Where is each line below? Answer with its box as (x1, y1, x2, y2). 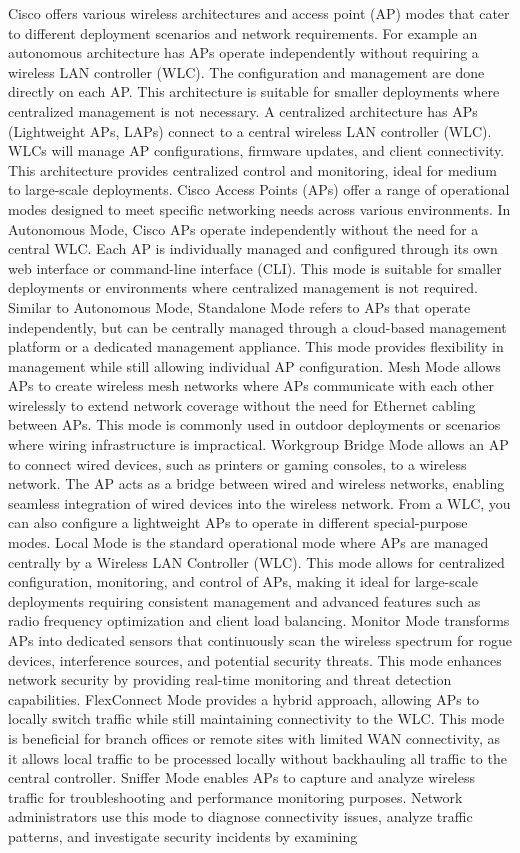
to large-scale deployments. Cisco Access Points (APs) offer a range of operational (8, 179, 510, 200)
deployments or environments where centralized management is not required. (8, 277, 478, 298)
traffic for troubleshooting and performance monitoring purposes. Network (8, 786, 463, 807)
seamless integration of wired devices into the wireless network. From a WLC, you (8, 492, 511, 513)
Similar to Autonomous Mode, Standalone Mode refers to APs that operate (8, 296, 471, 317)
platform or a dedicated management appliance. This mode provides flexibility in (8, 336, 504, 357)
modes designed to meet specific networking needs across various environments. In (8, 198, 511, 219)
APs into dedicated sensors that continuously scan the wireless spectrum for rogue (8, 630, 512, 650)
